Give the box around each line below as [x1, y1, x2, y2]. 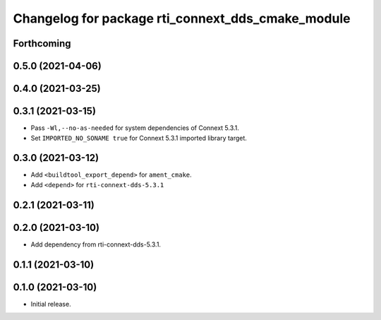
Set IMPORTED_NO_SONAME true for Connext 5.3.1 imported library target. [30, 134, 247, 142]
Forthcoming [13, 37, 71, 49]
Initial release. [30, 300, 71, 308]
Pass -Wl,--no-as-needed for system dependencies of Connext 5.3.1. [30, 124, 240, 132]
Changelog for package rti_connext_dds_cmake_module [13, 11, 351, 26]
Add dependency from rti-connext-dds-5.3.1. [30, 240, 162, 249]
